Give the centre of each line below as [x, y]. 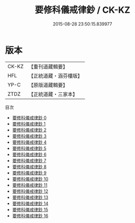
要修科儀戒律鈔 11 [30, 185]
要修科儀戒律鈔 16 [30, 216]
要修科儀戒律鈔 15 [30, 209]
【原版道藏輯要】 [48, 85]
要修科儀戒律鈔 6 [29, 154]
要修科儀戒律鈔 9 [29, 173]
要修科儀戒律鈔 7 [29, 160]
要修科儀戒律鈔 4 [29, 142]
